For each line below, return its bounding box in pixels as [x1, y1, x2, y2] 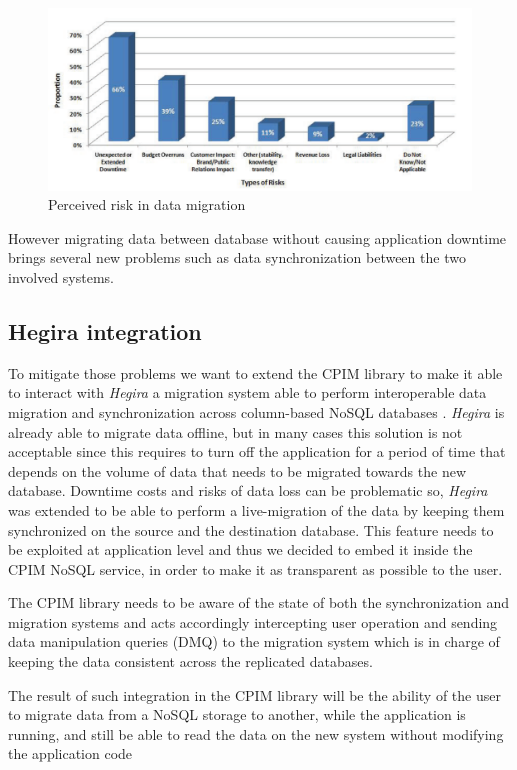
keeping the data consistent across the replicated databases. [8, 651, 373, 672]
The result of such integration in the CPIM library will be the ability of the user [8, 684, 501, 705]
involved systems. [8, 266, 114, 287]
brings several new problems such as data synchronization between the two [8, 247, 466, 268]
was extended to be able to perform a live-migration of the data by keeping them [8, 499, 505, 520]
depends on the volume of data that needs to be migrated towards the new [8, 460, 467, 481]
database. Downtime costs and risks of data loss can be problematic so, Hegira [8, 480, 488, 501]
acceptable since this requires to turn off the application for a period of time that [8, 441, 506, 462]
